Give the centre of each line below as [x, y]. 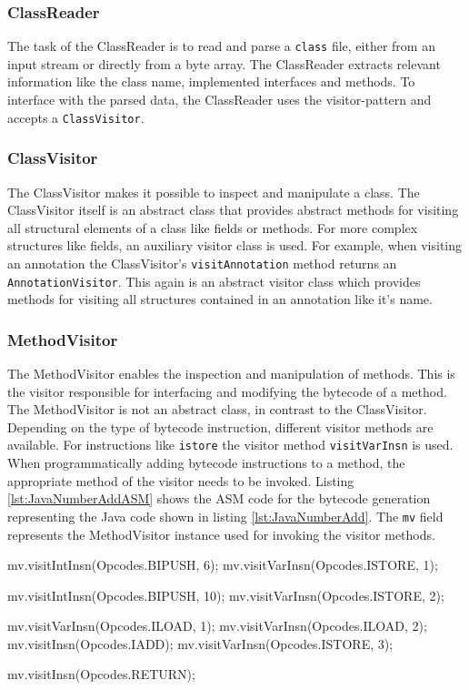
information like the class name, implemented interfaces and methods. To [211, 81]
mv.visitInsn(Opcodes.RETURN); [101, 674]
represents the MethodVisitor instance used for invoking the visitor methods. [221, 534]
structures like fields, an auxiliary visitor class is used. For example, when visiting [235, 245]
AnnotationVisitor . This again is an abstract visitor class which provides [214, 281]
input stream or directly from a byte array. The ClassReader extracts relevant [224, 63]
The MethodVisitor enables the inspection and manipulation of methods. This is [231, 374]
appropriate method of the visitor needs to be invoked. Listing [181, 480]
